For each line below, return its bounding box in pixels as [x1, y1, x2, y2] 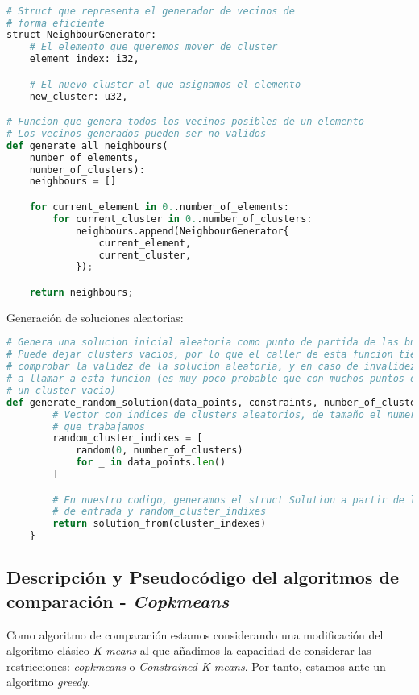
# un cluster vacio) [6, 384, 117, 396]
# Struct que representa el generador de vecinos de [6, 5, 295, 17]
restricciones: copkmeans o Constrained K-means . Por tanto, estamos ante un [6, 657, 386, 674]
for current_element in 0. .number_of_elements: [29, 201, 289, 213]
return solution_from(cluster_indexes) [52, 518, 267, 530]
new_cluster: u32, [29, 90, 128, 102]
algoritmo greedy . [6, 673, 90, 690]
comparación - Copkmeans [6, 588, 230, 613]
